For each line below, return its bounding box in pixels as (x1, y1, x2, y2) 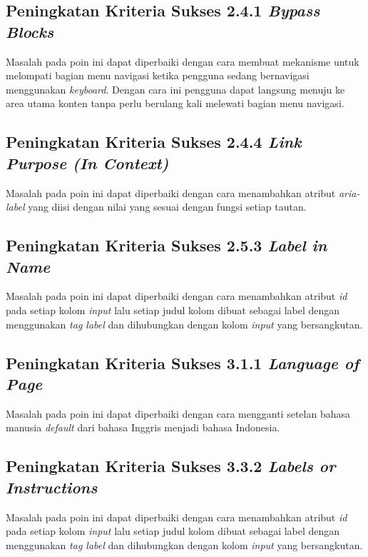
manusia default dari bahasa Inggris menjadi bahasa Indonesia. (6, 420, 280, 435)
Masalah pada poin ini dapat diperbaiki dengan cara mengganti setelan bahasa (6, 406, 350, 421)
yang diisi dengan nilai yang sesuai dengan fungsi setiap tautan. (28, 199, 307, 214)
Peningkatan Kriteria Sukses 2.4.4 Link (6, 131, 302, 153)
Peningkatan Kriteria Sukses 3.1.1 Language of (6, 351, 359, 373)
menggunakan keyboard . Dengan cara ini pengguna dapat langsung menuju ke (6, 81, 345, 96)
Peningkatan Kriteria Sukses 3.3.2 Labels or (6, 455, 336, 477)
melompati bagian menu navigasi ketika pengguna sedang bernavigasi (6, 68, 310, 83)
